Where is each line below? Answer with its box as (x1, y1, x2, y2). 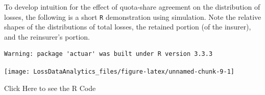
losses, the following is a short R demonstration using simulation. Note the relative (4, 11, 261, 22)
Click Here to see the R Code (4, 82, 96, 93)
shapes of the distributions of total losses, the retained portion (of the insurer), (4, 21, 251, 32)
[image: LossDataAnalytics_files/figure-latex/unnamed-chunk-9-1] (4, 68, 235, 76)
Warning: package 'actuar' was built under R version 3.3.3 (4, 50, 213, 58)
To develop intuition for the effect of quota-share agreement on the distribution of (4, 2, 260, 12)
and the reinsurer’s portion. (4, 31, 90, 42)
